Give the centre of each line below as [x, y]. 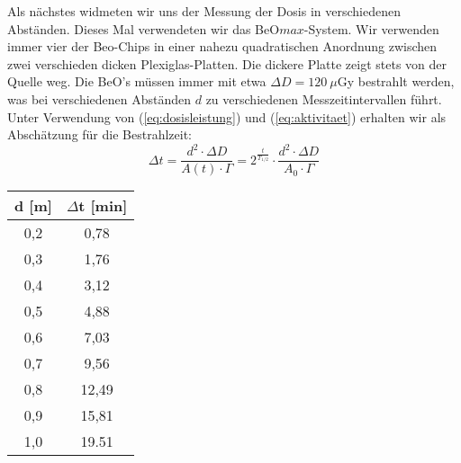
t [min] [103, 206]
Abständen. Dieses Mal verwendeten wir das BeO [144, 28]
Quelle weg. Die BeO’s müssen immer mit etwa [137, 81]
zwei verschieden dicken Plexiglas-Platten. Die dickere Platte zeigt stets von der [227, 63]
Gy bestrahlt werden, [396, 81]
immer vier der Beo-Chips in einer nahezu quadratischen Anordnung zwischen [222, 46]
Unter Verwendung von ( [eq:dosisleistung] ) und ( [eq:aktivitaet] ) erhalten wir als [227, 116]
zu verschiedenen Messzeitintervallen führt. [324, 98]
